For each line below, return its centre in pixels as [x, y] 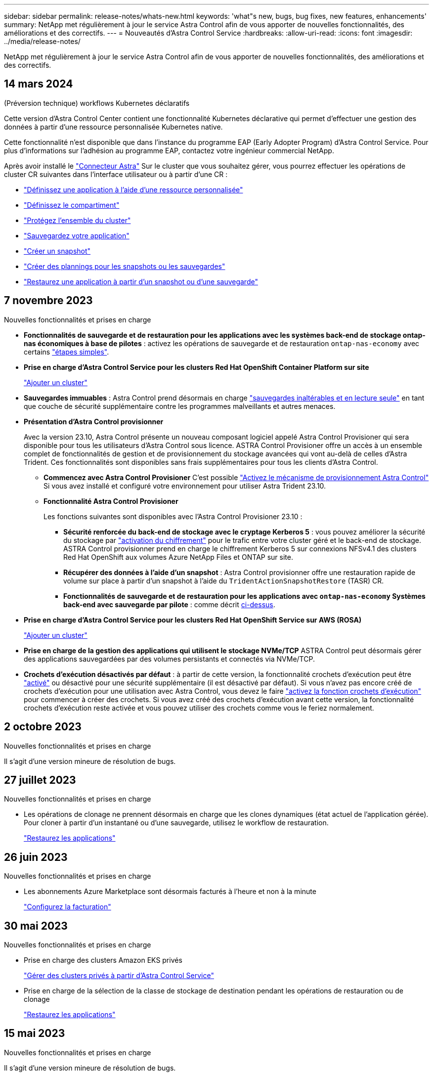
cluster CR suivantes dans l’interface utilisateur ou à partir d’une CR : [116, 174]
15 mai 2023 [35, 1033]
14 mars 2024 [39, 84]
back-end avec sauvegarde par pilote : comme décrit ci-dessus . [169, 604]
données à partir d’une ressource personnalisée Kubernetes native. [113, 127]
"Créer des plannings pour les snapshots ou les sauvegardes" [125, 266]
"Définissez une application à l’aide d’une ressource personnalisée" [133, 189]
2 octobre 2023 [43, 727]
